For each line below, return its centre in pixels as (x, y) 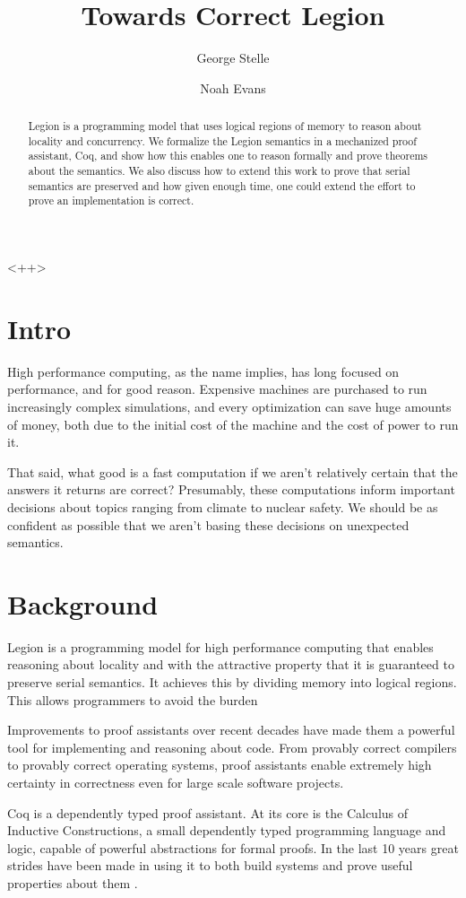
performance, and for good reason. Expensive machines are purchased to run (217, 389)
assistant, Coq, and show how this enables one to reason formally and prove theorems (228, 156)
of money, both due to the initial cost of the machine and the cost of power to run (233, 424)
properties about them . (73, 882)
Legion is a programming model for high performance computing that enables (220, 646)
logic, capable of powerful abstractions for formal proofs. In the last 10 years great (233, 847)
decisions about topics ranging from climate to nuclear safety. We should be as (223, 506)
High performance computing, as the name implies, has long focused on (203, 371)
